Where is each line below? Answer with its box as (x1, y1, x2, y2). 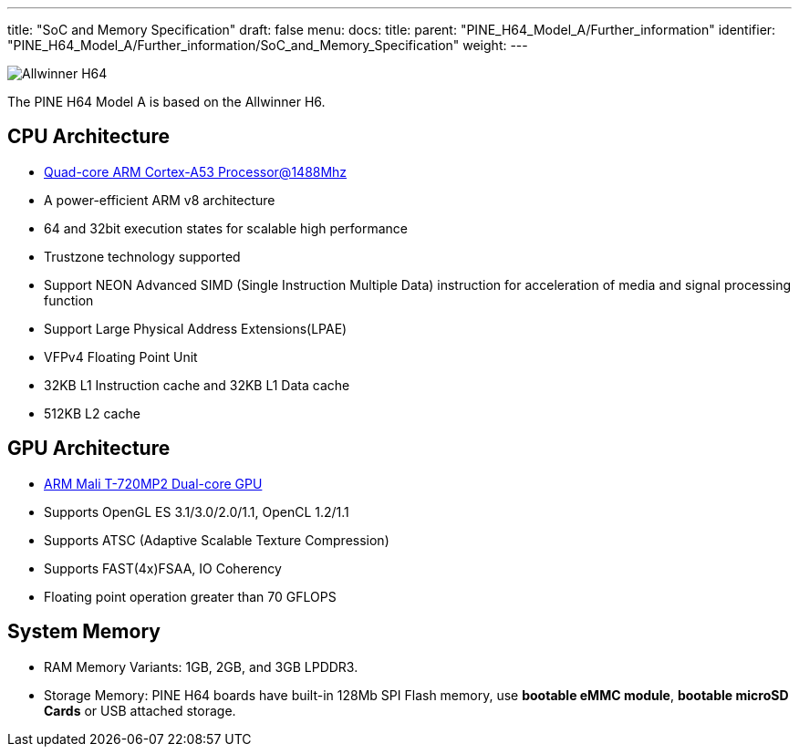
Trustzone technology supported (44, 248, 241, 264)
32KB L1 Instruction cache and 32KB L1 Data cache (44, 377, 350, 393)
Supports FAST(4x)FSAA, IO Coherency (44, 560, 282, 576)
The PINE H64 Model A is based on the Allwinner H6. (7, 94, 326, 109)
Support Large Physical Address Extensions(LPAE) (44, 320, 348, 336)
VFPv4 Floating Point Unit (44, 348, 198, 365)
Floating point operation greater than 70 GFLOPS (44, 588, 337, 604)
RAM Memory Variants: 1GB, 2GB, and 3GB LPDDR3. (44, 658, 358, 675)
